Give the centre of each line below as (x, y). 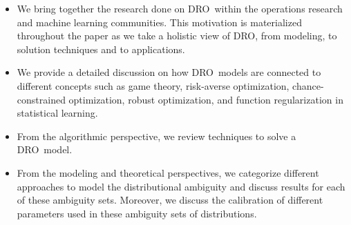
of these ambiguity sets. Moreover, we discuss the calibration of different (170, 200)
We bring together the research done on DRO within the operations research (180, 8)
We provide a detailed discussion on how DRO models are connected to (169, 72)
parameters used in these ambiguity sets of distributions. (137, 213)
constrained (41, 99)
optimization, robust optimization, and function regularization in (206, 99)
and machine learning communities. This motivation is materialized (159, 22)
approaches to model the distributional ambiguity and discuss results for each (181, 186)
